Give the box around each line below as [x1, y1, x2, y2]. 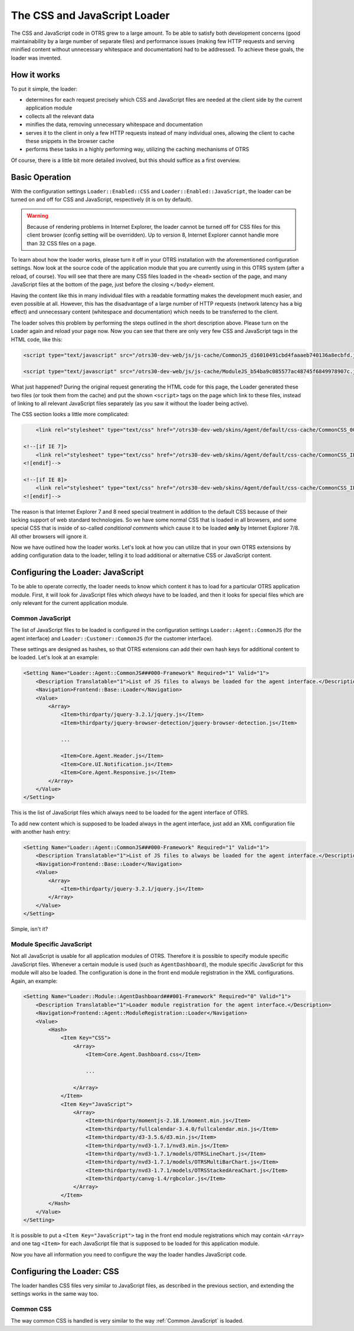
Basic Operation [11, 172, 71, 182]
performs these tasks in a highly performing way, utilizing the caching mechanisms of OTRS [25, 145, 250, 153]
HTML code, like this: [11, 336, 63, 343]
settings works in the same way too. [11, 1290, 99, 1297]
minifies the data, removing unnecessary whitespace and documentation [25, 121, 203, 128]
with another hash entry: [11, 828, 71, 835]
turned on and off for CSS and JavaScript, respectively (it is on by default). [11, 196, 193, 203]
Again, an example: [11, 977, 58, 985]
